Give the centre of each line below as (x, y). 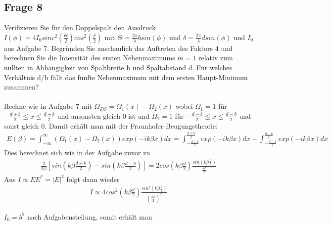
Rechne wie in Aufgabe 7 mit (48, 106)
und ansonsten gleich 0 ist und (103, 115)
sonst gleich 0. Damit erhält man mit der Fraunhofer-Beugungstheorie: (111, 125)
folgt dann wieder (93, 179)
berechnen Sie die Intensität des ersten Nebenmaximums (90, 58)
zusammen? (22, 87)
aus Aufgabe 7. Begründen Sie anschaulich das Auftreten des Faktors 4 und (118, 48)
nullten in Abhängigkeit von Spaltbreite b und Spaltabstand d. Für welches (118, 67)
